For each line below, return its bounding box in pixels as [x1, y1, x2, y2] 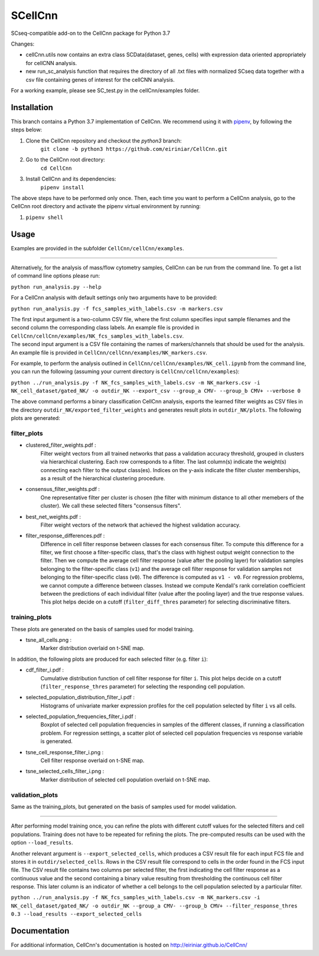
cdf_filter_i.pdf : [25, 666, 64, 674]
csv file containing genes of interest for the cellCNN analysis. [25, 76, 175, 83]
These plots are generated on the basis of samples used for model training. [11, 625, 194, 632]
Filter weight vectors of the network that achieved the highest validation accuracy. [40, 521, 241, 528]
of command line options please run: [11, 272, 100, 279]
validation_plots [11, 790, 58, 799]
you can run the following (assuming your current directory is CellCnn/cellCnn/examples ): [11, 368, 240, 375]
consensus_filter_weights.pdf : [25, 486, 100, 493]
